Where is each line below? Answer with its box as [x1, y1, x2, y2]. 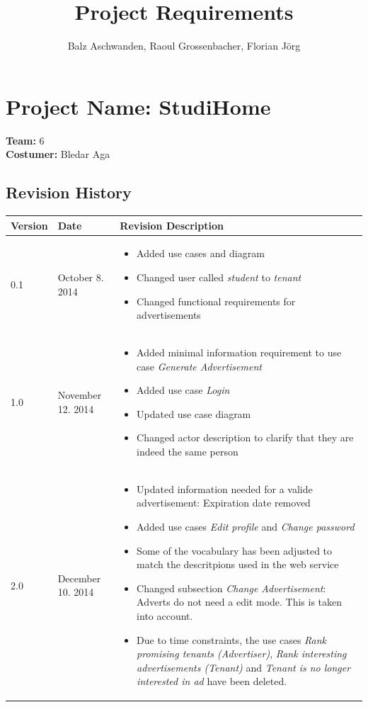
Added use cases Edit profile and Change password [137, 519, 355, 534]
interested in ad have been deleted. [137, 674, 287, 689]
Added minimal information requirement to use [137, 345, 342, 360]
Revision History [6, 181, 132, 203]
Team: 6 [6, 132, 45, 147]
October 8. [57, 269, 104, 284]
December [57, 570, 101, 585]
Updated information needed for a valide [137, 481, 313, 496]
